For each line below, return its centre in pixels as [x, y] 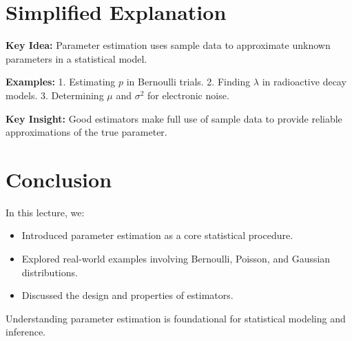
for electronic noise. [188, 95]
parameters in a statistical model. [76, 58]
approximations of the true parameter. [86, 132]
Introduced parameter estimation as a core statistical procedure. [157, 235]
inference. [25, 332]
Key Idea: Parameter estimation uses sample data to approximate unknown [168, 45]
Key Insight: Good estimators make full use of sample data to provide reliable [174, 118]
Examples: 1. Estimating [61, 82]
